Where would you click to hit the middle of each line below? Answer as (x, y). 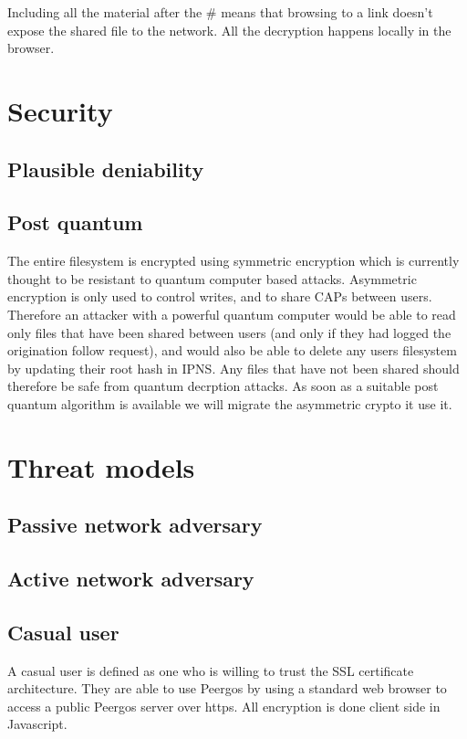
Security (60, 110)
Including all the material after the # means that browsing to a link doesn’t (220, 12)
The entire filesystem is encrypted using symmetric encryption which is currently (233, 261)
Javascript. (37, 724)
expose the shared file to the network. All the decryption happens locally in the (229, 30)
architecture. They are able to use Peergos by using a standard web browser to (227, 688)
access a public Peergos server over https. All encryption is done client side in (224, 706)
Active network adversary (131, 579)
